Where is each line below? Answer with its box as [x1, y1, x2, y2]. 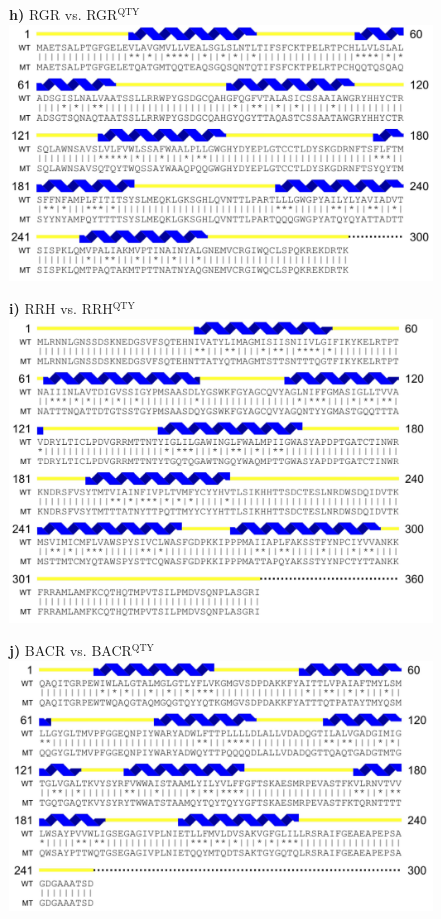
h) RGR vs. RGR [9, 4, 118, 24]
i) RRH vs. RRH [9, 298, 113, 319]
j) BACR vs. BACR [9, 640, 132, 661]
